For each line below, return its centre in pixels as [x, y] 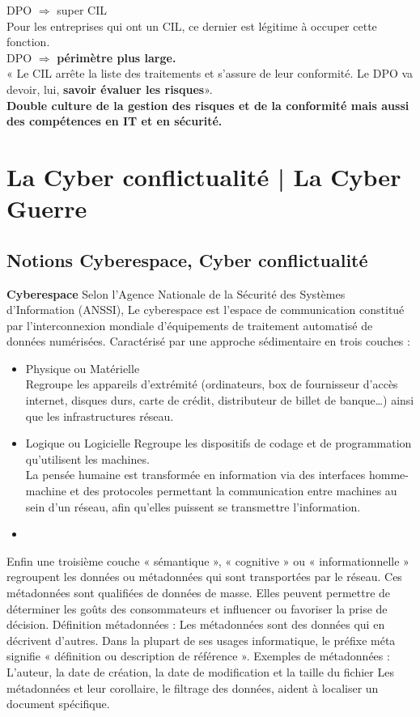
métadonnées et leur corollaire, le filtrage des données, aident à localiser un [193, 687]
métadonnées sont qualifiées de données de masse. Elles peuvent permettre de [199, 593]
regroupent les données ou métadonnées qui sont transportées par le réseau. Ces [204, 577]
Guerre [47, 208]
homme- [388, 475]
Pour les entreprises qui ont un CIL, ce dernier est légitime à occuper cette [192, 25]
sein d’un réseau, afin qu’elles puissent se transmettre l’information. [193, 506]
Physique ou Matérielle [83, 368]
